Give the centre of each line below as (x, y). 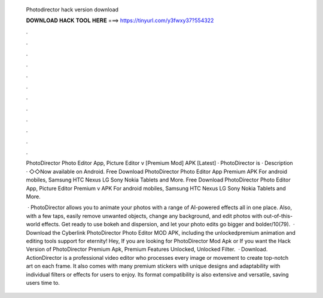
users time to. (43, 282)
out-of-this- (278, 216)
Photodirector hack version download (72, 10)
